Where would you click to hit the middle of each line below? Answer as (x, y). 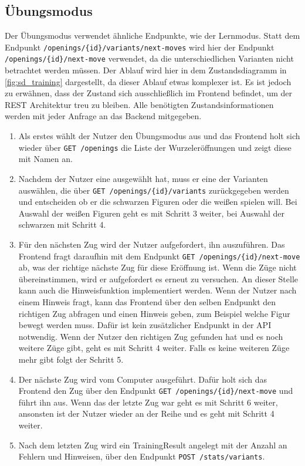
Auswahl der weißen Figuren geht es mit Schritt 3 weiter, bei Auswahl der (152, 213)
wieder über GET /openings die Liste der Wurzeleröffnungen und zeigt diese (155, 147)
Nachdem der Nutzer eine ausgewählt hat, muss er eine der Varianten (143, 178)
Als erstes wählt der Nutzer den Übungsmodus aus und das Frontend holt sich (159, 136)
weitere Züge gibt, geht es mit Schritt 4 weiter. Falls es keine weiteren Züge (154, 348)
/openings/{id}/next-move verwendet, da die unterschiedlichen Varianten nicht (149, 58)
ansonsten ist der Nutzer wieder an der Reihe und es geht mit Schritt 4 (146, 413)
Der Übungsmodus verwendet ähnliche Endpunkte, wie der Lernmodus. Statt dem (152, 36)
